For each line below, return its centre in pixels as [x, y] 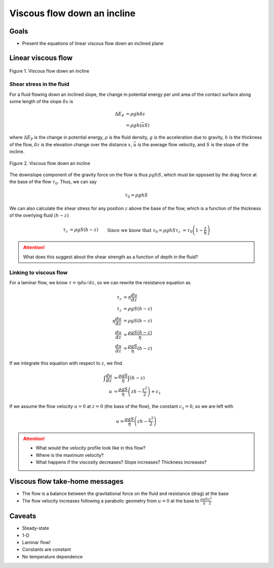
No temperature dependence [53, 556]
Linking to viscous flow [39, 273]
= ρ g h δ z [135, 114]
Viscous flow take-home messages [66, 481]
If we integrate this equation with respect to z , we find [66, 363]
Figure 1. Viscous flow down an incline [49, 71]
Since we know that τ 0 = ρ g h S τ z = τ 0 [150, 231]
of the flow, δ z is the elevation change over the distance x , [71, 144]
